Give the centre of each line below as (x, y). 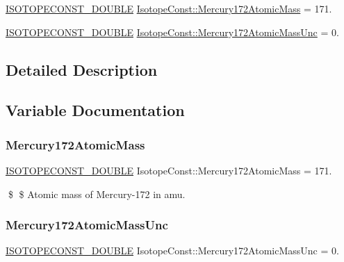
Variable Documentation (95, 110)
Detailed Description (82, 69)
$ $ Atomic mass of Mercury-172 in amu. (97, 194)
